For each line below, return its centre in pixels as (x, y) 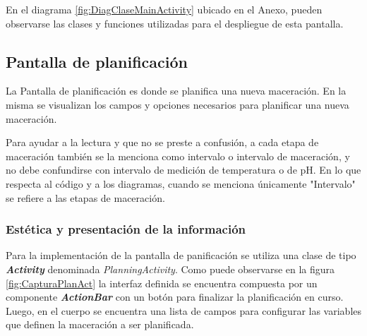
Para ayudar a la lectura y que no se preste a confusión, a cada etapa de (162, 142)
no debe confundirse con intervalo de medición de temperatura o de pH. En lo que (183, 170)
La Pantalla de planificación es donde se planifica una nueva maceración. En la (176, 91)
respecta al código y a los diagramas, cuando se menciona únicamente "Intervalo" (181, 183)
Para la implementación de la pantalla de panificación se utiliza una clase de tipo (181, 255)
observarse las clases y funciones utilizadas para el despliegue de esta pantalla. (175, 23)
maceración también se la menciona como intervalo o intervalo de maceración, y (178, 156)
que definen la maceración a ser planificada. (100, 324)
